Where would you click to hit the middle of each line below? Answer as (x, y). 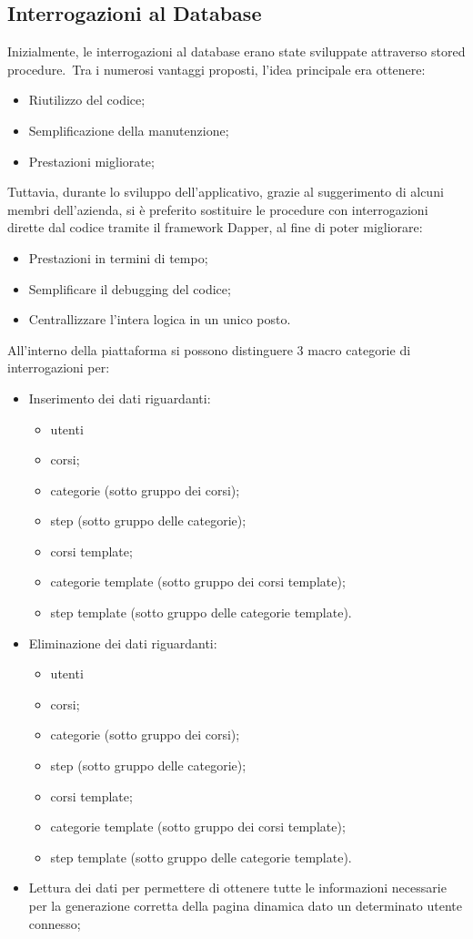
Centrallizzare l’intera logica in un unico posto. (160, 319)
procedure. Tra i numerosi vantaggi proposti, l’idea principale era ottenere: (216, 69)
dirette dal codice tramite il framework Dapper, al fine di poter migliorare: (215, 227)
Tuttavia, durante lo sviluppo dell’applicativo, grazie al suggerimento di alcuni (226, 192)
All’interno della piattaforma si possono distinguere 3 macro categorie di (209, 349)
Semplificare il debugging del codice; (130, 288)
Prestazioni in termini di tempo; (118, 257)
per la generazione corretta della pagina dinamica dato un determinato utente (246, 906)
